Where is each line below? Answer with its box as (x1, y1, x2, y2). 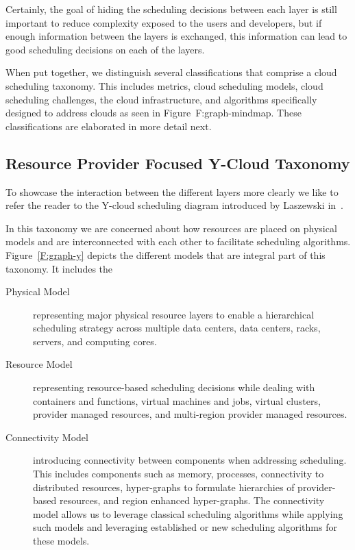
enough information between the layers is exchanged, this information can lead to (5, 29, 347, 43)
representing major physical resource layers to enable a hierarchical (33, 307, 315, 321)
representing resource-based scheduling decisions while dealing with (33, 380, 315, 395)
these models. (33, 534, 90, 548)
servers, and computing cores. (33, 334, 157, 348)
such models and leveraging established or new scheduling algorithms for (33, 520, 337, 534)
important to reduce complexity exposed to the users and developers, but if (5, 15, 322, 29)
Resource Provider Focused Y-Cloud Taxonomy (5, 152, 350, 173)
